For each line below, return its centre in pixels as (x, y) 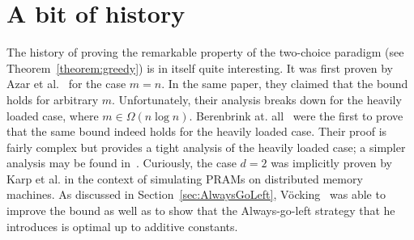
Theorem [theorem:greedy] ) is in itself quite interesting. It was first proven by (200, 67)
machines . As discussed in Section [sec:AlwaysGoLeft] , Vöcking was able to (196, 194)
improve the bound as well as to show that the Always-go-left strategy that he (201, 211)
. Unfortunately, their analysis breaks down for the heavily (257, 99)
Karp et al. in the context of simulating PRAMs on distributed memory (185, 178)
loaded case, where (53, 115)
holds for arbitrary (53, 99)
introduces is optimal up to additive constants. (122, 226)
